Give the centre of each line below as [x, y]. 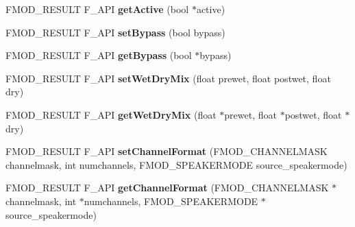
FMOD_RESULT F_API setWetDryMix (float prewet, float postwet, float [168, 78]
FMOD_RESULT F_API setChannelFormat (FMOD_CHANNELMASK [167, 151]
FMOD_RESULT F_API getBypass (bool [99, 55]
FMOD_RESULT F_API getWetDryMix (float [111, 114]
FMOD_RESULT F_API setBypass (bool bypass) [115, 32]
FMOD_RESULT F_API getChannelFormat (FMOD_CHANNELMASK [167, 188]
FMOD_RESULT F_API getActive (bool [97, 9]
